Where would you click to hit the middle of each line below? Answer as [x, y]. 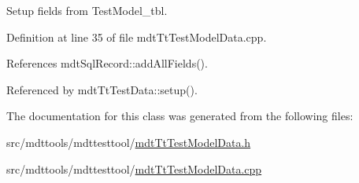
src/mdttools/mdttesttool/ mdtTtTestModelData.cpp [134, 168]
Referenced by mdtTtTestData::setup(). [102, 89]
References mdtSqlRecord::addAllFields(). [107, 63]
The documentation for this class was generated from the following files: [180, 116]
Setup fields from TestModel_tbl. [87, 10]
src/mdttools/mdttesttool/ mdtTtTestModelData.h [129, 142]
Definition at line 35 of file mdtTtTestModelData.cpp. [137, 37]
